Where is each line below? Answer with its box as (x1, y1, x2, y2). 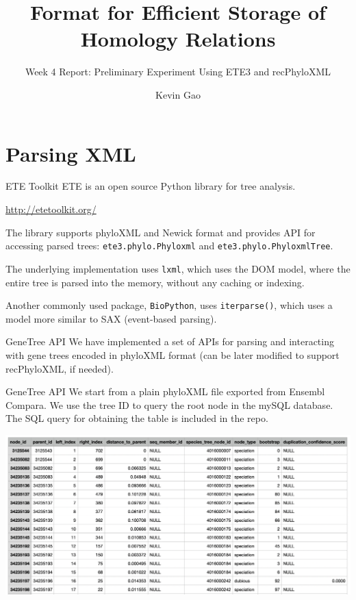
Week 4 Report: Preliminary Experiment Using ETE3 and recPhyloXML (25, 64, 331, 79)
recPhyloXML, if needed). (5, 361, 114, 375)
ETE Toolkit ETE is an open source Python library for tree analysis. (5, 179, 296, 193)
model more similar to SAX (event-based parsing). (5, 311, 217, 325)
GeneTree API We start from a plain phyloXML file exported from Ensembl (5, 384, 325, 399)
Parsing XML (5, 139, 136, 167)
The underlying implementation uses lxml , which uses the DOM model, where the (5, 261, 351, 275)
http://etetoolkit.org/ (5, 202, 97, 216)
